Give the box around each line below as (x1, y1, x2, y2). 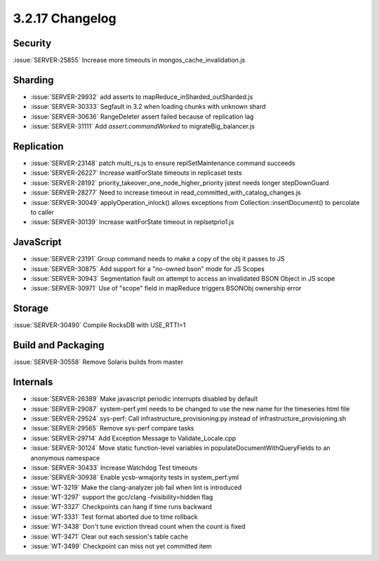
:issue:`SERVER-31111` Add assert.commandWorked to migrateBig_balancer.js (30, 122, 255, 131)
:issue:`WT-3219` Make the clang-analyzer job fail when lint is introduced (30, 483, 242, 491)
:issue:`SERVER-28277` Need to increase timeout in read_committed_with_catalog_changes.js (30, 188, 301, 197)
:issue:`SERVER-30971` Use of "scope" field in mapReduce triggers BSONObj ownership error (30, 284, 302, 293)
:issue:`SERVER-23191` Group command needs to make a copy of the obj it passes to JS (30, 255, 285, 263)
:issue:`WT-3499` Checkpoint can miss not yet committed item (30, 542, 212, 550)
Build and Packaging (13, 339, 105, 351)
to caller (30, 208, 54, 216)
